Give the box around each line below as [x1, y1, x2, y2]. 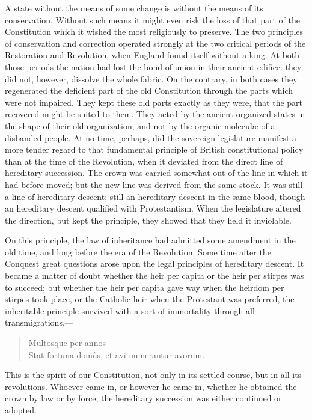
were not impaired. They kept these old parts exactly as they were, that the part [5, 96, 303, 108]
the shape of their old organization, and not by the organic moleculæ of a [5, 119, 275, 132]
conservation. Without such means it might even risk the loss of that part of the [5, 13, 300, 26]
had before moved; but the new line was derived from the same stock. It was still [5, 178, 303, 190]
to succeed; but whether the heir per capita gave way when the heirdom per [5, 281, 284, 293]
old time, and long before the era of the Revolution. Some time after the [5, 245, 271, 258]
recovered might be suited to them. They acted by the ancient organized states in [5, 108, 305, 120]
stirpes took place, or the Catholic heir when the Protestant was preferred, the [5, 293, 295, 305]
